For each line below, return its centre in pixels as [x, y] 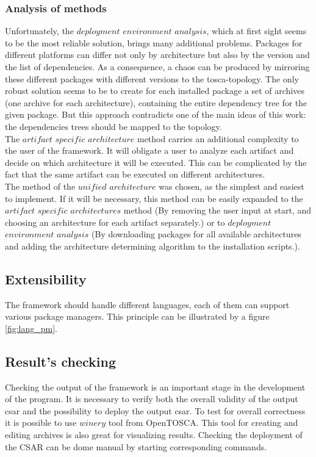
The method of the [40, 186]
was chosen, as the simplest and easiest [232, 186]
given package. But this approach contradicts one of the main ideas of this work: [156, 114]
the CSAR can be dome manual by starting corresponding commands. [136, 446]
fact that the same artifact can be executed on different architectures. [135, 174]
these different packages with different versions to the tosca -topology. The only [152, 78]
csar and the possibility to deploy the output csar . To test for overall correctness [155, 410]
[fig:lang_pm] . [31, 328]
